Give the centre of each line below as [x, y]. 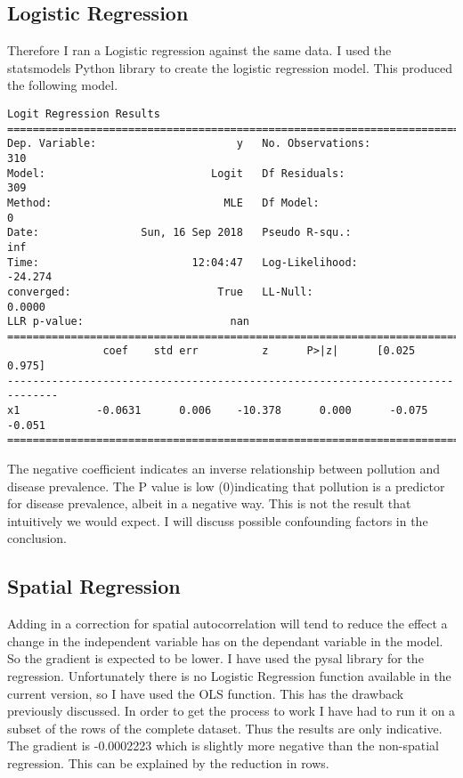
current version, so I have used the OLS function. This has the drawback [206, 693]
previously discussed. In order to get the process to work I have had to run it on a [231, 711]
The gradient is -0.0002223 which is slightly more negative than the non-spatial [223, 746]
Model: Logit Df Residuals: [176, 173]
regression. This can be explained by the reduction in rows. [168, 763]
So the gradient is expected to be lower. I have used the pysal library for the [215, 658]
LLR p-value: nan [129, 322]
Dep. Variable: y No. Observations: [189, 144]
